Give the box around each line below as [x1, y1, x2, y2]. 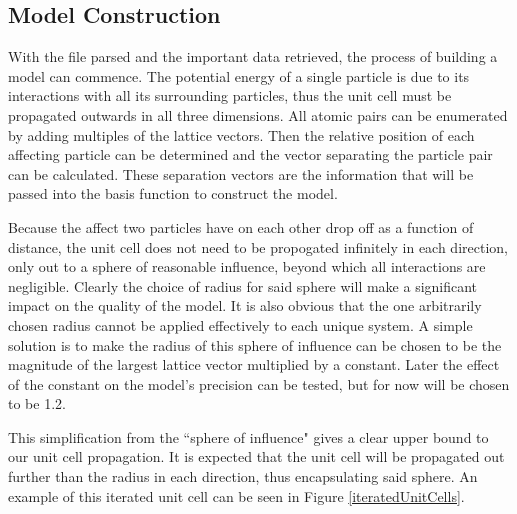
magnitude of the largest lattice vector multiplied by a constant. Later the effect [8, 354, 500, 375]
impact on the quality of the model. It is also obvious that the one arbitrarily [8, 295, 482, 316]
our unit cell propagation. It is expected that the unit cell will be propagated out [8, 446, 505, 467]
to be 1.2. [8, 393, 66, 414]
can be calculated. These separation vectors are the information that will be [8, 163, 474, 184]
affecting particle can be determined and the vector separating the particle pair [8, 144, 493, 165]
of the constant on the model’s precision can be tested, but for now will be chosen [8, 373, 510, 394]
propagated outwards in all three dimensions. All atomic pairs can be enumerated [8, 104, 508, 125]
